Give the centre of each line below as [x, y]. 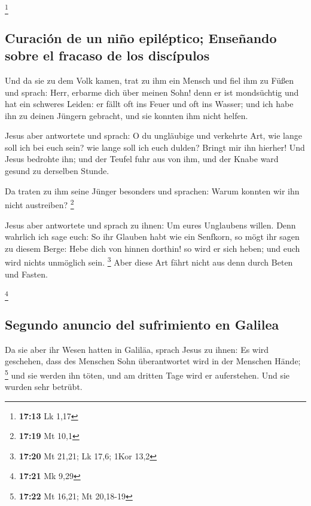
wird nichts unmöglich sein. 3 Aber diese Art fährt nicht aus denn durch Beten [149, 261]
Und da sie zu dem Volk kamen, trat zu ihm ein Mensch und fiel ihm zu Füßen [150, 80]
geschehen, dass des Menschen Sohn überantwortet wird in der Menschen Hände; [153, 361]
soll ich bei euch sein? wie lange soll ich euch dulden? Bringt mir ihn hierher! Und [155, 147]
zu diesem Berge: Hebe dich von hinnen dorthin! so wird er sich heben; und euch [153, 248]
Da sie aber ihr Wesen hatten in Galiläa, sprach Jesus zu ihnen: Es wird [137, 349]
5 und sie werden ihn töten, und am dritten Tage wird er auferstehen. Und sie [147, 374]
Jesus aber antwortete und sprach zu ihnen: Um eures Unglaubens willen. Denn [150, 225]
